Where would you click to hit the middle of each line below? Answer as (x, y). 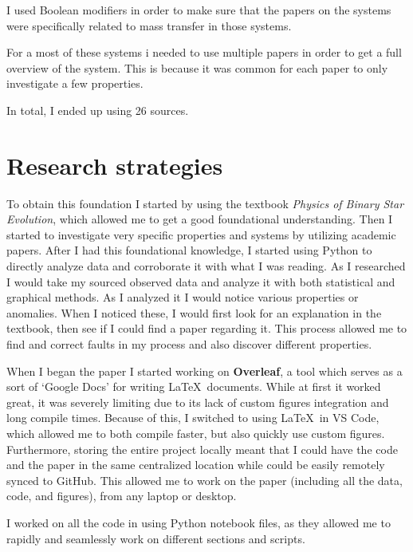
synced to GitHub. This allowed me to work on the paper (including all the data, (205, 480)
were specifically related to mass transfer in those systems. (149, 25)
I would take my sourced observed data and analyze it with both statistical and (201, 281)
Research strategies (115, 165)
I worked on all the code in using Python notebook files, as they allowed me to (199, 522)
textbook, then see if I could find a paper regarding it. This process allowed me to (207, 328)
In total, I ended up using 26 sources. (98, 110)
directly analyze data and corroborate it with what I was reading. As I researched (206, 266)
